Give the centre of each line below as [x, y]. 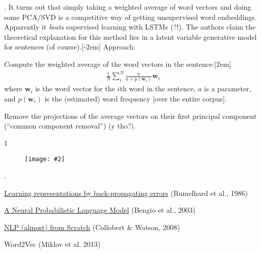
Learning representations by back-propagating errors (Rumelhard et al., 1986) [126, 193]
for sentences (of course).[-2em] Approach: [70, 47]
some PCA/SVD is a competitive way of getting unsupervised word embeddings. [130, 17]
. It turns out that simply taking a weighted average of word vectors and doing [128, 7]
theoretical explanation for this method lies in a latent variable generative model [130, 36]
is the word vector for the [75, 88]
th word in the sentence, [158, 88]
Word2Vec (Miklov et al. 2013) [52, 244]
